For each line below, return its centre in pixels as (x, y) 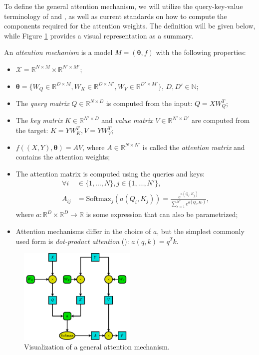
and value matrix (127, 120)
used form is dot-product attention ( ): (72, 241)
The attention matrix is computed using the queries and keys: (110, 173)
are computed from (221, 120)
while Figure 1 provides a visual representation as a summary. (99, 35)
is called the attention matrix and (194, 147)
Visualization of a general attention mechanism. (97, 347)
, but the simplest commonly (201, 231)
